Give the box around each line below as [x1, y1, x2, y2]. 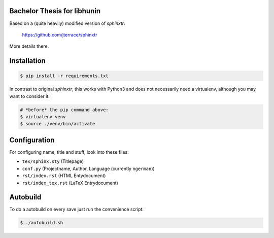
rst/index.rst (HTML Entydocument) [22, 173, 106, 179]
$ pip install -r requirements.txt [20, 73, 109, 79]
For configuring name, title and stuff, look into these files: [9, 149, 129, 155]
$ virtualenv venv [20, 114, 66, 120]
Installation [9, 56, 46, 65]
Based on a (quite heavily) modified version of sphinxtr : [9, 20, 125, 26]
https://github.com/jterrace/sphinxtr [22, 31, 97, 38]
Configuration [9, 135, 55, 144]
